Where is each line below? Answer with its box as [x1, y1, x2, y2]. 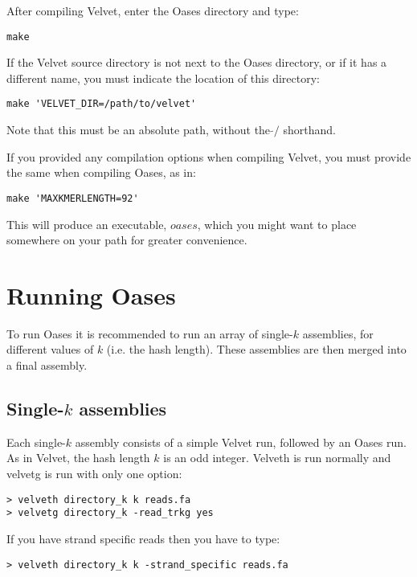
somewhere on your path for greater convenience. [6, 231, 247, 248]
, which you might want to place [197, 215, 357, 232]
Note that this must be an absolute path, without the [6, 121, 271, 138]
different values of [6, 341, 94, 358]
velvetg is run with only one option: [6, 465, 182, 482]
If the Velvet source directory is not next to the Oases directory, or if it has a [6, 54, 387, 71]
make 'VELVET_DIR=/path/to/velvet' [6, 98, 197, 110]
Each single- [6, 433, 66, 450]
